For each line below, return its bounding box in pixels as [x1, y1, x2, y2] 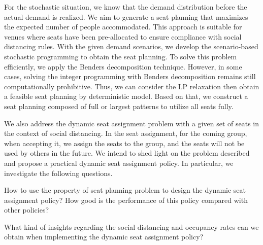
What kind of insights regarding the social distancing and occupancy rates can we [4, 221, 259, 232]
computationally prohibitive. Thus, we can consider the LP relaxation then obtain [4, 81, 259, 91]
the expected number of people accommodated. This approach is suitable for [4, 21, 242, 32]
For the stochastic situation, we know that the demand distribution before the [4, 2, 247, 12]
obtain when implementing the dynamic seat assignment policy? [4, 231, 204, 242]
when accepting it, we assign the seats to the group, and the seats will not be [4, 137, 245, 148]
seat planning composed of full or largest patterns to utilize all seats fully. [4, 100, 234, 111]
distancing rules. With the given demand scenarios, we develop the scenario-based [4, 41, 258, 52]
